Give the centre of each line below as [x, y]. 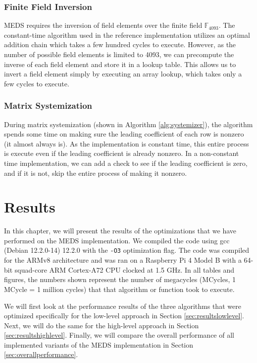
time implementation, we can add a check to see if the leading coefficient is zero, [126, 163]
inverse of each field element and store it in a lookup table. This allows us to [120, 64]
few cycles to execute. [37, 83]
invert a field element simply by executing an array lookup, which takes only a [123, 74]
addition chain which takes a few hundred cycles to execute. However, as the [120, 44]
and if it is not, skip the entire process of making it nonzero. [96, 173]
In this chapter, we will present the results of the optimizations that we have [120, 231]
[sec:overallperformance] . [41, 354]
